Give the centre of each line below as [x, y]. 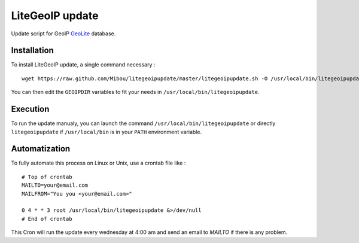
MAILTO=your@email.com [55, 185]
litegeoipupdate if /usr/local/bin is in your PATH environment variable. [107, 132]
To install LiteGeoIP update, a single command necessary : [83, 65]
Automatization [41, 149]
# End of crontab [47, 219]
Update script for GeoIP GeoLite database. [63, 34]
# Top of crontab [47, 177]
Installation [32, 51]
